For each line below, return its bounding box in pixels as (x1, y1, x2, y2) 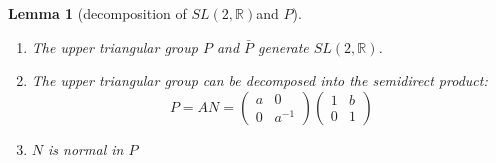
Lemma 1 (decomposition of (8, 3, 187, 23)
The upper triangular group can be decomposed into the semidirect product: (31, 70, 488, 91)
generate (258, 36, 309, 57)
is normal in (48, 138, 124, 159)
